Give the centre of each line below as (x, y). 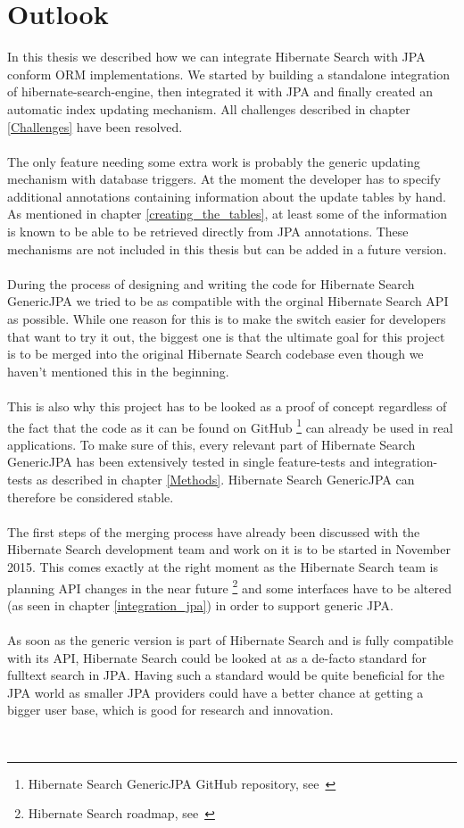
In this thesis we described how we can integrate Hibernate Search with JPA (216, 57)
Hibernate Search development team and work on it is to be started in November (229, 549)
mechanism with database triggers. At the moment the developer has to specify (224, 179)
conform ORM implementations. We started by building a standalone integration (229, 74)
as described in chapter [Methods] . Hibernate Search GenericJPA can (225, 480)
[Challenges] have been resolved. (95, 126)
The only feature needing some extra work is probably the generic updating (214, 161)
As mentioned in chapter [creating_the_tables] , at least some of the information (228, 214)
